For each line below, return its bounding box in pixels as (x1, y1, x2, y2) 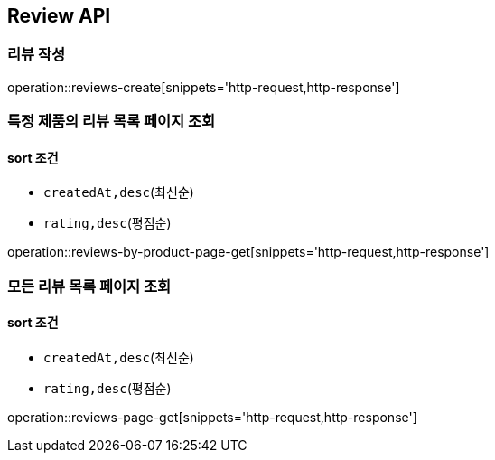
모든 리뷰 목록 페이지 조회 (7, 277, 172, 296)
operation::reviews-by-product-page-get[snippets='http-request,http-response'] (7, 244, 490, 260)
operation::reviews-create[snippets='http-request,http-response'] (7, 79, 400, 95)
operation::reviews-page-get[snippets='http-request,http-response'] (7, 408, 417, 425)
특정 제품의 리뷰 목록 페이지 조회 (7, 112, 216, 131)
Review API (7, 5, 111, 27)
